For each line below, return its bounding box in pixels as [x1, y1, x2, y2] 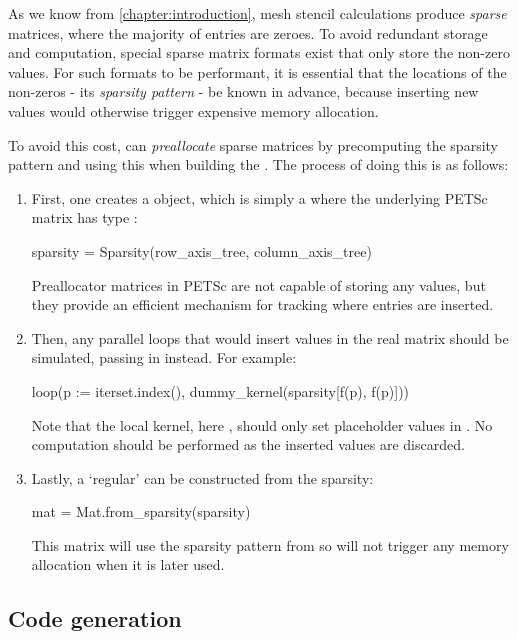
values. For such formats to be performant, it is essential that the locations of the [8, 61, 507, 82]
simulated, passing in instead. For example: [31, 347, 297, 368]
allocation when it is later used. [31, 554, 225, 575]
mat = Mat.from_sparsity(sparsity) [31, 501, 251, 522]
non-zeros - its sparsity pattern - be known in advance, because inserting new [8, 81, 479, 102]
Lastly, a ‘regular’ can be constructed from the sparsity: [31, 467, 374, 488]
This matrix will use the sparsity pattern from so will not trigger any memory [31, 534, 509, 555]
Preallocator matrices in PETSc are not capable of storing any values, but [31, 274, 486, 295]
